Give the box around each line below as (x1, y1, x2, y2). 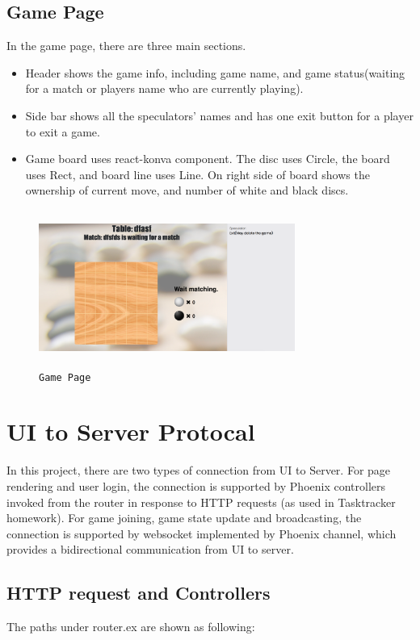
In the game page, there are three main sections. (6, 37, 246, 54)
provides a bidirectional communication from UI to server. (6, 541, 294, 558)
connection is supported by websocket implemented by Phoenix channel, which (6, 525, 397, 542)
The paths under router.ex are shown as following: (6, 618, 255, 635)
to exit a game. (25, 123, 100, 140)
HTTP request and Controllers (6, 580, 271, 605)
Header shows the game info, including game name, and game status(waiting (25, 64, 405, 81)
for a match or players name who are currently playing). (25, 80, 304, 97)
